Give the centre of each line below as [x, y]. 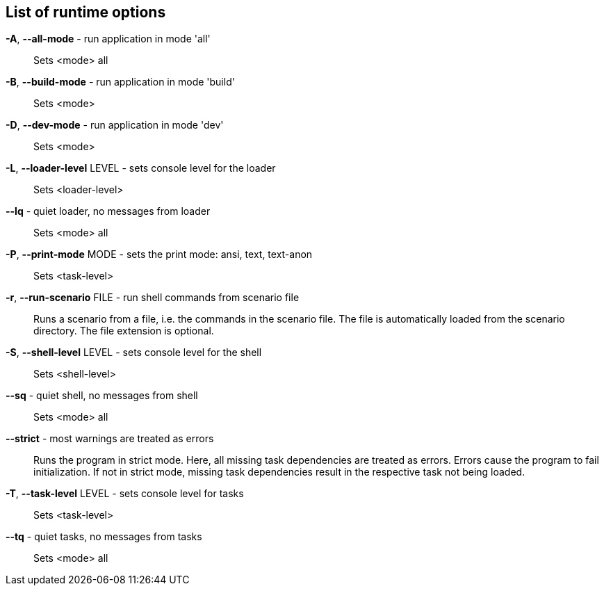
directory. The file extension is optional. [124, 331]
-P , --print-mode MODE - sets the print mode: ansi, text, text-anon [159, 254]
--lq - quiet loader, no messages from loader [108, 211]
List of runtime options [86, 12]
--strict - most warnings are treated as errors [110, 439]
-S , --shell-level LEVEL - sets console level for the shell [134, 353]
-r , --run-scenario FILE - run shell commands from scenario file [153, 298]
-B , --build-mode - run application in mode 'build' [120, 82]
